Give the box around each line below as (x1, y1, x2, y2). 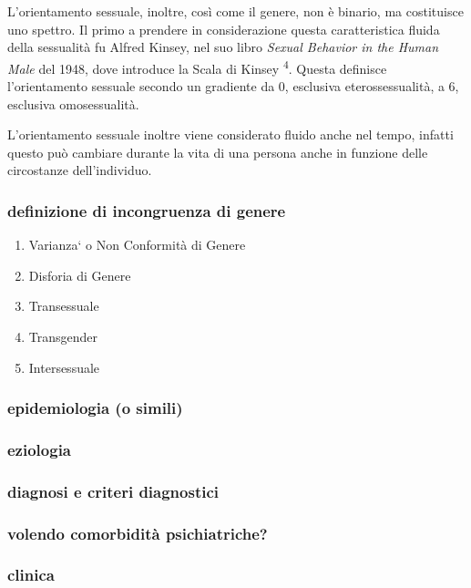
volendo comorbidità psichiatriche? (7, 521, 268, 544)
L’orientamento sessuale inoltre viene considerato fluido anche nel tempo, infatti (7, 125, 454, 144)
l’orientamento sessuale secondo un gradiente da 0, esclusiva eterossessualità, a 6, (7, 77, 459, 96)
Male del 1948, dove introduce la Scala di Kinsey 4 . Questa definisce (7, 56, 387, 77)
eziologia (7, 438, 72, 460)
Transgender (28, 327, 98, 346)
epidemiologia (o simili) (7, 397, 183, 419)
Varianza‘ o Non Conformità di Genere (28, 235, 246, 254)
